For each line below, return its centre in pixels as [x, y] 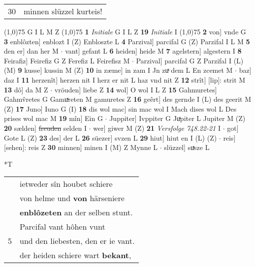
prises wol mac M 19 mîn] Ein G [53, 118]
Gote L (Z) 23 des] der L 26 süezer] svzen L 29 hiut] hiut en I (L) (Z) [111, 137]
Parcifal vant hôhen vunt [63, 227]
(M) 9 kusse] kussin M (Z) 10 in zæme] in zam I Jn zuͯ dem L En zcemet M [118, 70]
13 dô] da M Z [26, 89]
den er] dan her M [31, 51]
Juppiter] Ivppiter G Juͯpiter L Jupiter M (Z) [177, 118]
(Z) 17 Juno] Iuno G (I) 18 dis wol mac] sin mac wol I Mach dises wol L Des [120, 108]
